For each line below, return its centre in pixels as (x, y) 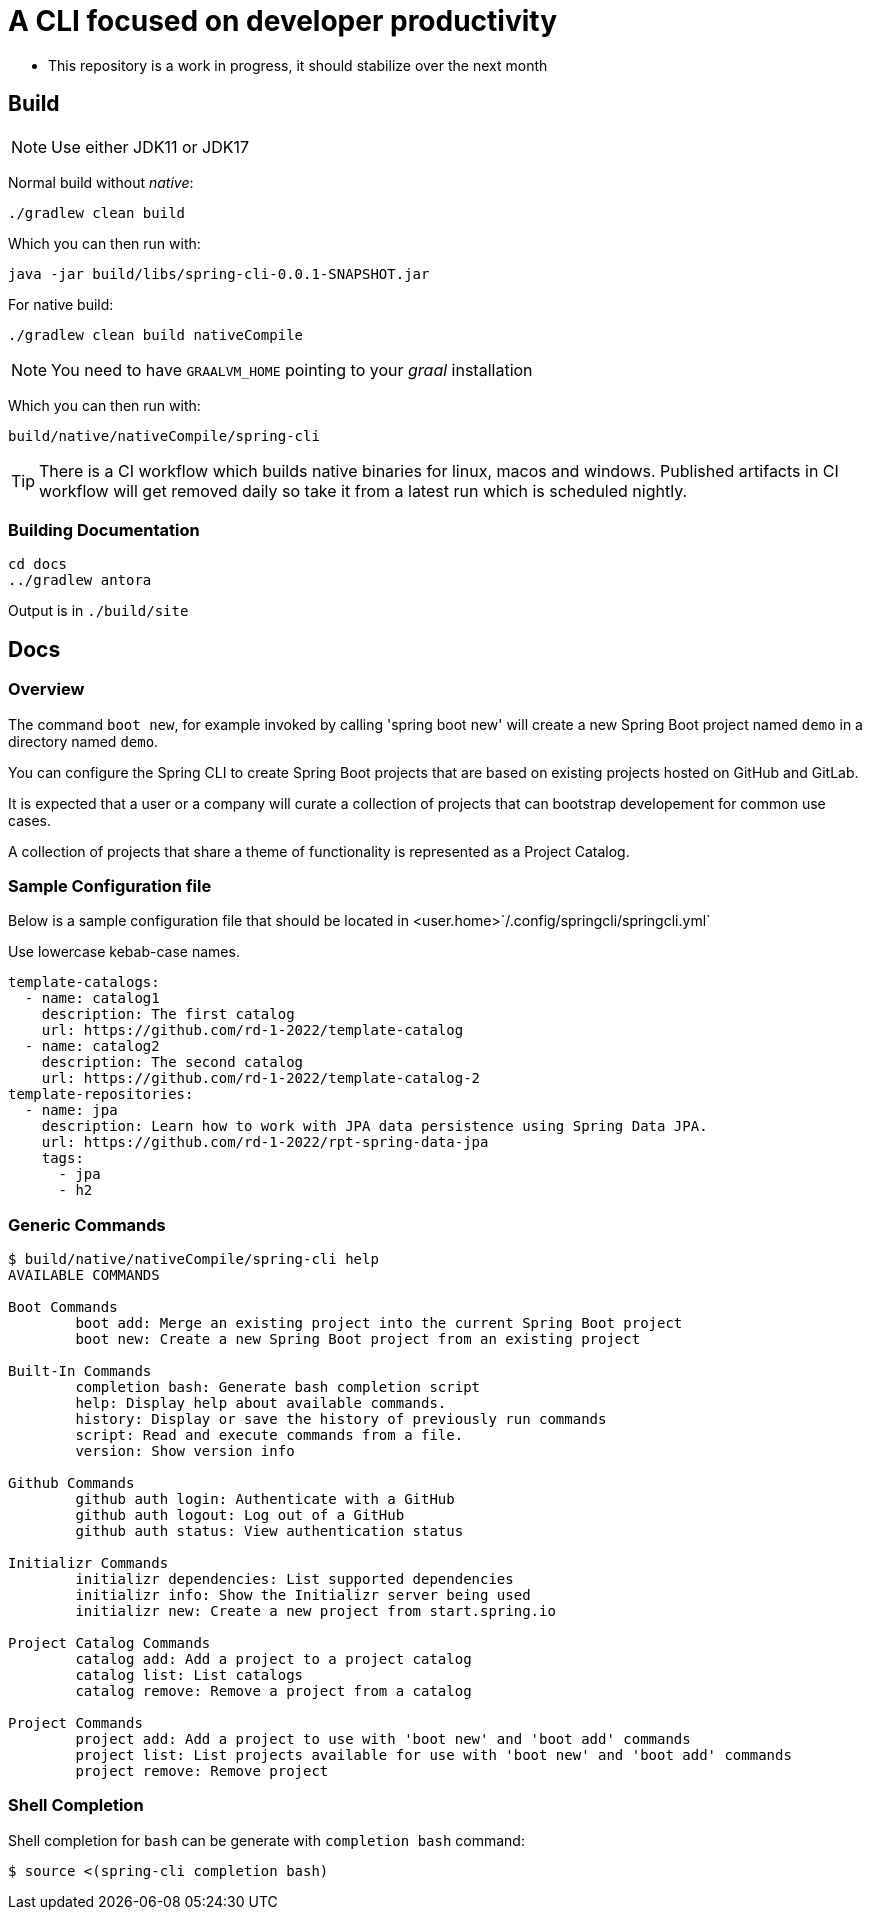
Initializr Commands (88, 1563)
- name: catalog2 (92, 1046)
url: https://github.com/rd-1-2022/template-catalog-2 (261, 1078)
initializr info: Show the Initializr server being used (303, 1595)
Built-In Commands (80, 1371)
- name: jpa (71, 1110)
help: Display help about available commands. (261, 1403)
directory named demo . (83, 741)
